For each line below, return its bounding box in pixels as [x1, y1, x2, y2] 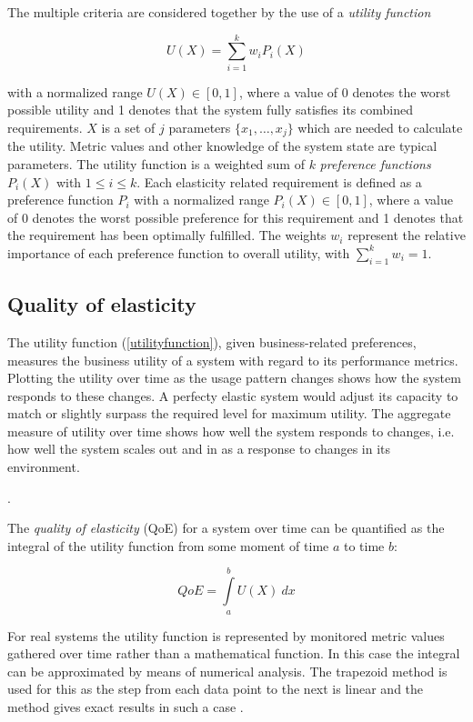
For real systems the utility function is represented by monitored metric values [7, 626, 445, 645]
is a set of [101, 117, 156, 136]
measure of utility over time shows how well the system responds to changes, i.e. [7, 421, 455, 440]
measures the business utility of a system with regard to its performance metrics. [7, 350, 458, 369]
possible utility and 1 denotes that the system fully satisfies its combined [7, 100, 413, 119]
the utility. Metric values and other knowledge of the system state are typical [7, 136, 438, 155]
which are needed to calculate [297, 117, 463, 136]
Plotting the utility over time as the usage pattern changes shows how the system [7, 368, 461, 387]
